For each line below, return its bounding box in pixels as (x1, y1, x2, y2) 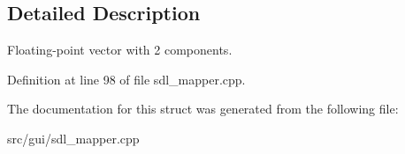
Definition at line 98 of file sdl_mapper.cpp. (7, 70, 246, 88)
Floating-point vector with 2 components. (7, 40, 233, 59)
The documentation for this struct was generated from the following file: (7, 99, 399, 118)
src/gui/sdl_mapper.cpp (7, 128, 140, 147)
